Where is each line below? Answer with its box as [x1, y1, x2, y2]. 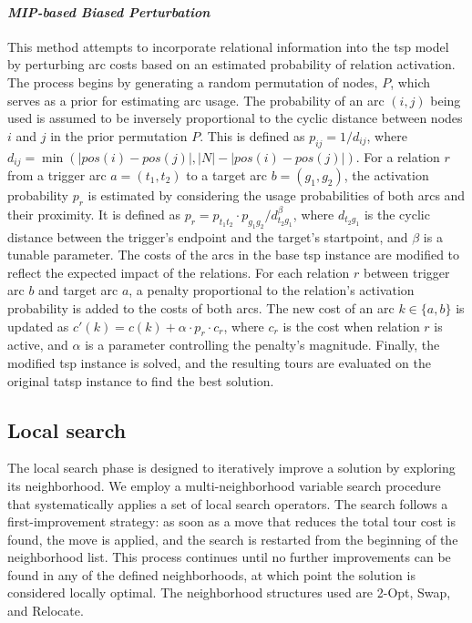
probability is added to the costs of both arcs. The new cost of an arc [7, 298, 395, 317]
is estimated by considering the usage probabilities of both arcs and [87, 186, 466, 205]
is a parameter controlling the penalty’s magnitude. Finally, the [85, 335, 440, 354]
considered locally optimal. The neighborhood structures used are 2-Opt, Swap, [7, 583, 451, 602]
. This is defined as [200, 126, 305, 145]
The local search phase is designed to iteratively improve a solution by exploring [7, 458, 456, 477]
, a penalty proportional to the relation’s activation [128, 281, 415, 300]
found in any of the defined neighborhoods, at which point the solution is [7, 565, 416, 584]
